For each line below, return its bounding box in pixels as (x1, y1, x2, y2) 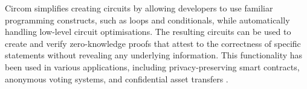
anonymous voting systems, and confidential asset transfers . (5, 72, 228, 85)
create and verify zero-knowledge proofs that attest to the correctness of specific (5, 37, 301, 49)
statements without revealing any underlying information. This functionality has (5, 49, 303, 61)
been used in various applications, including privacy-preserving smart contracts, (5, 60, 300, 73)
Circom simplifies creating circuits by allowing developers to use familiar (5, 2, 273, 14)
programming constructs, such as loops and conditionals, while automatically (5, 13, 290, 26)
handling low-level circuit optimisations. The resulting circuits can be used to (5, 25, 291, 38)
